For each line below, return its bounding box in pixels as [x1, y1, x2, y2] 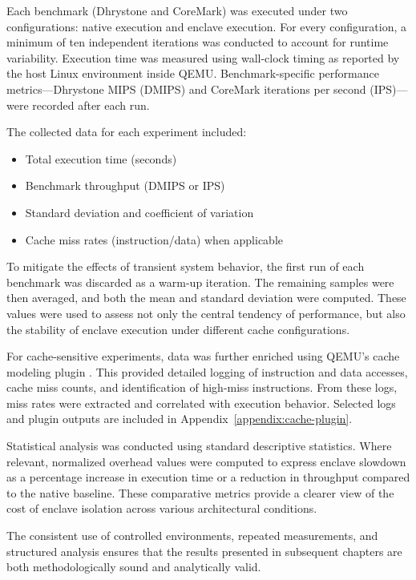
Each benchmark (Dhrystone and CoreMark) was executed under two [6, 2, 348, 18]
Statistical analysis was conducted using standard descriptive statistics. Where [6, 437, 392, 454]
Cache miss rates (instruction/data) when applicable [25, 231, 284, 248]
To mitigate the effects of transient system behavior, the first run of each [6, 258, 365, 275]
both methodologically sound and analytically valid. [6, 558, 261, 575]
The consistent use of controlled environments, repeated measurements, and [6, 527, 378, 544]
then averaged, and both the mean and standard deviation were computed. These [6, 289, 406, 306]
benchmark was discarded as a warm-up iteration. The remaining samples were [6, 273, 394, 290]
